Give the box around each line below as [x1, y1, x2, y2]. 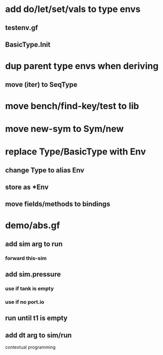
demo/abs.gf [5, 220, 60, 231]
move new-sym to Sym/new [5, 123, 124, 134]
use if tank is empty [5, 285, 54, 292]
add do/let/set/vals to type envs [5, 3, 141, 15]
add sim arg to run [5, 239, 63, 248]
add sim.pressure [5, 270, 61, 278]
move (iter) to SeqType [5, 80, 78, 88]
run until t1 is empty [5, 314, 68, 322]
